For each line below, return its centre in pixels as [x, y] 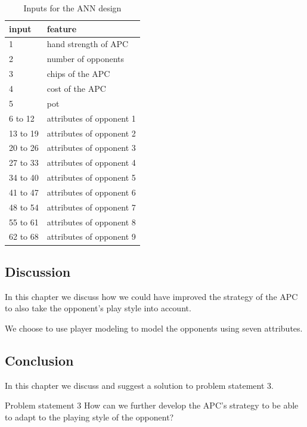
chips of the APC [78, 74]
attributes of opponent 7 [91, 207]
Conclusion [39, 360]
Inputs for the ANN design [72, 8]
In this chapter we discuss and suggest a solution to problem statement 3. [139, 385]
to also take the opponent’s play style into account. [98, 308]
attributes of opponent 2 [91, 133]
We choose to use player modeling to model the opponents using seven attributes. [154, 328]
